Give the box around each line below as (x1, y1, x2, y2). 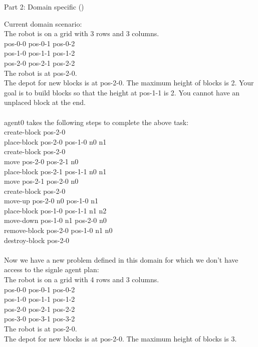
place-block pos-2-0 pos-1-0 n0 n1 (4, 136, 107, 147)
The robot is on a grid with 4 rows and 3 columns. (4, 274, 159, 285)
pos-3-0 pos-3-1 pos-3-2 (4, 313, 75, 324)
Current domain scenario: (4, 18, 82, 29)
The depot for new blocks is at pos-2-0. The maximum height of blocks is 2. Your (4, 77, 254, 88)
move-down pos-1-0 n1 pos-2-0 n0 (4, 215, 107, 225)
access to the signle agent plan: (4, 264, 99, 275)
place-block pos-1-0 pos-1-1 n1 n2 (4, 205, 107, 215)
